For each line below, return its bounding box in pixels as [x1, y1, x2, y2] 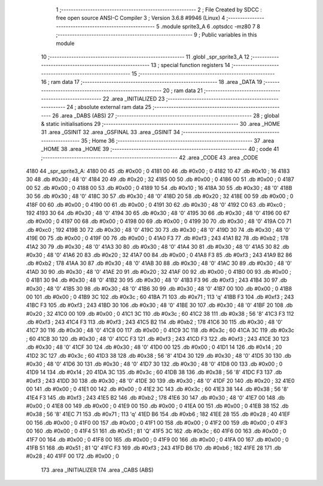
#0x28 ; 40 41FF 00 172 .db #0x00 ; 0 [26, 452, 120, 460]
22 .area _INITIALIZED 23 [102, 95, 165, 102]
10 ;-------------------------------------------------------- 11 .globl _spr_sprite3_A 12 [41, 53, 250, 60]
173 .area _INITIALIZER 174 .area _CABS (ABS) [41, 466, 154, 473]
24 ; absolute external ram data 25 [66, 104, 152, 111]
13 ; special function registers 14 [150, 62, 230, 69]
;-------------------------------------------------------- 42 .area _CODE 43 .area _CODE [41, 153, 258, 161]
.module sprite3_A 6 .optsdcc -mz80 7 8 [160, 23, 260, 30]
